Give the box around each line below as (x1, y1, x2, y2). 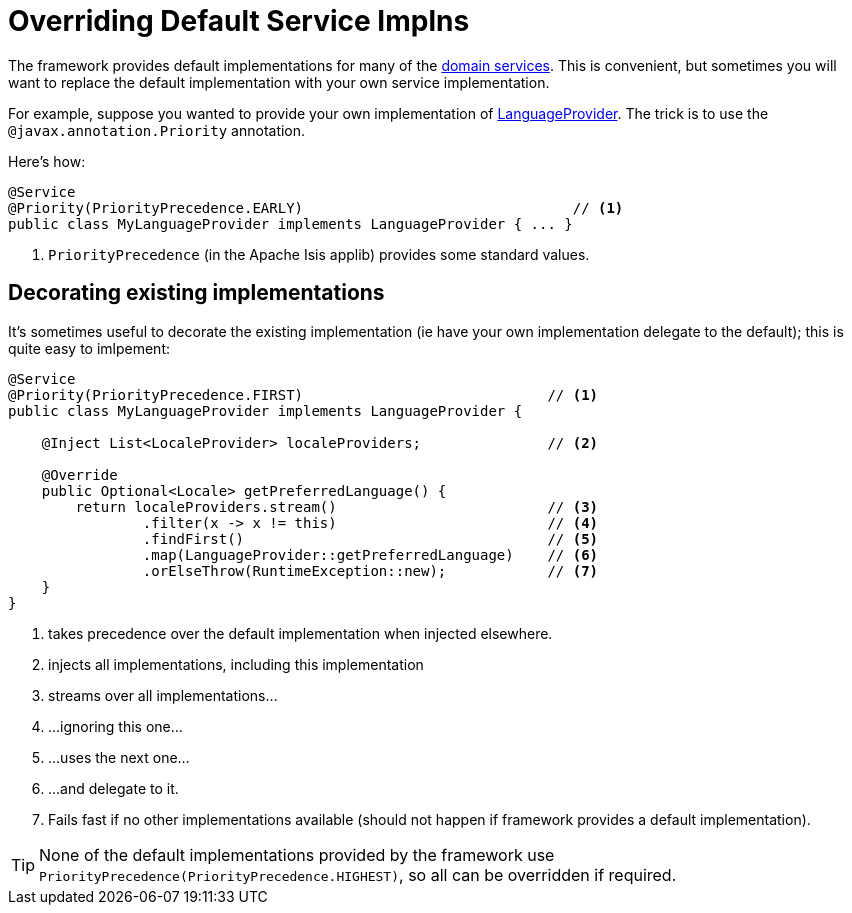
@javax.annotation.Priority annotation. (8, 121, 306, 139)
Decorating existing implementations (8, 280, 385, 306)
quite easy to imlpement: (8, 339, 171, 357)
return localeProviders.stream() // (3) (75, 498, 599, 515)
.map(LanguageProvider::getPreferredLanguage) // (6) (142, 546, 599, 563)
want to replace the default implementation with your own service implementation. (8, 73, 550, 91)
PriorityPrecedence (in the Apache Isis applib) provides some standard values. (48, 245, 590, 263)
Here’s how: (8, 152, 86, 170)
